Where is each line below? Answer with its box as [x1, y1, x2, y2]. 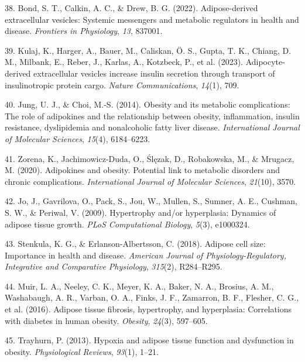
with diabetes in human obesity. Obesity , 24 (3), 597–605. [5, 314, 208, 326]
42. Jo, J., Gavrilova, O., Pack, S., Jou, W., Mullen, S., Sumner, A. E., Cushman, [5, 195, 297, 207]
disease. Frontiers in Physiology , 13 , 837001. [5, 25, 163, 37]
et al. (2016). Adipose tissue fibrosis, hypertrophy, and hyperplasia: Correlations [5, 303, 292, 315]
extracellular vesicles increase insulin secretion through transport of [33, 67, 275, 79]
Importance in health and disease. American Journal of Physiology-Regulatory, [5, 249, 286, 261]
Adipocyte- [245, 56, 285, 68]
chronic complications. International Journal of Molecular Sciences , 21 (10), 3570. [5, 175, 296, 187]
